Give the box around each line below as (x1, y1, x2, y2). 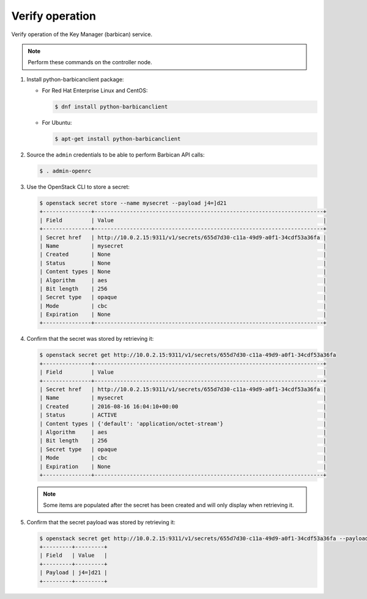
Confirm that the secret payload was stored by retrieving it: (26, 518, 176, 526)
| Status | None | (39, 259, 327, 266)
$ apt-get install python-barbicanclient (54, 135, 181, 143)
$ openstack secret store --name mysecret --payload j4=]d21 (39, 199, 227, 206)
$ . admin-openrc (39, 168, 92, 174)
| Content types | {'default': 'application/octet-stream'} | (39, 420, 327, 427)
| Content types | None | (39, 268, 327, 275)
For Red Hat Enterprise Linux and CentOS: (42, 87, 148, 94)
